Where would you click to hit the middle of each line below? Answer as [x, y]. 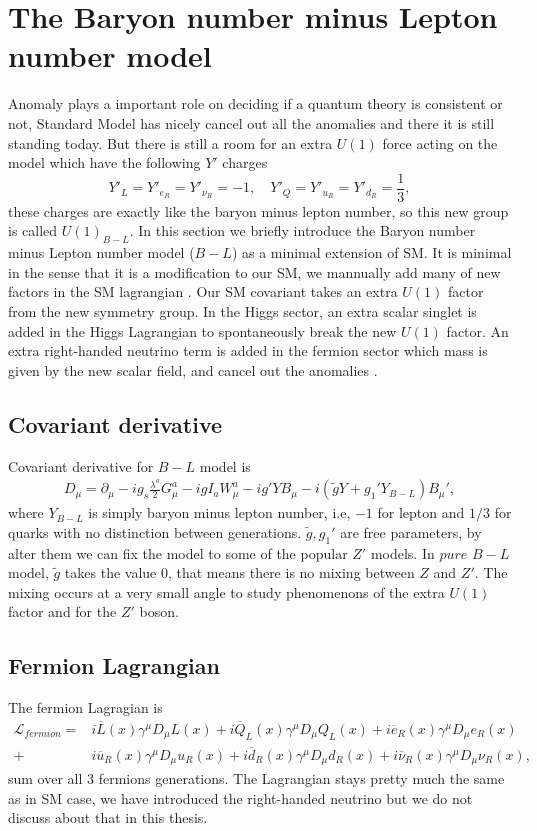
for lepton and [421, 512]
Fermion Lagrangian [114, 665]
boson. [159, 611]
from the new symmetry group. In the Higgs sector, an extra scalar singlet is [242, 310]
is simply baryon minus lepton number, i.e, [219, 512]
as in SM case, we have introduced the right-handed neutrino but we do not [240, 797]
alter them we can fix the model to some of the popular [178, 552]
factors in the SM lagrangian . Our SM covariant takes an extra [203, 291]
